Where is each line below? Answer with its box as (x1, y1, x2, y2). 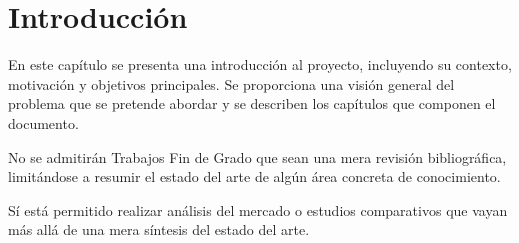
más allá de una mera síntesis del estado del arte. (8, 219, 310, 240)
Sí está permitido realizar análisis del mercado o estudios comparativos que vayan (8, 199, 508, 220)
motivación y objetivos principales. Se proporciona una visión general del (8, 73, 455, 94)
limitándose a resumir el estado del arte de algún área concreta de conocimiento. (8, 166, 501, 187)
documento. (8, 112, 79, 133)
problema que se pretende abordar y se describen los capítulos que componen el (8, 93, 496, 114)
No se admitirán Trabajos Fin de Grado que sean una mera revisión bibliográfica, (8, 146, 507, 167)
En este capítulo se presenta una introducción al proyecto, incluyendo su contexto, (8, 54, 512, 75)
